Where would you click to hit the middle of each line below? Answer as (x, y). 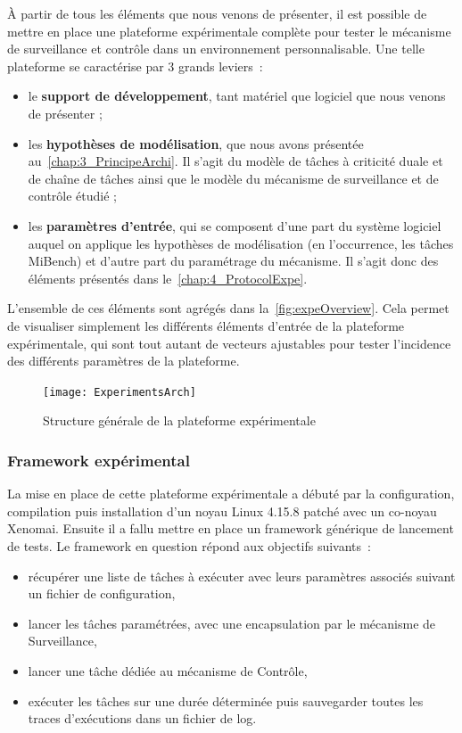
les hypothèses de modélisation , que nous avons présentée (196, 143)
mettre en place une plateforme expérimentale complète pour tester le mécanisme (229, 31)
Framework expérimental (99, 460)
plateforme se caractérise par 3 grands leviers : (135, 66)
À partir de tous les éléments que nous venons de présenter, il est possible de (217, 13)
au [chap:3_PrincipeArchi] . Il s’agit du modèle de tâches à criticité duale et (235, 161)
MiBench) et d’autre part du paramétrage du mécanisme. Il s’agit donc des (233, 261)
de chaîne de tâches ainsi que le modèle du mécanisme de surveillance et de (233, 178)
